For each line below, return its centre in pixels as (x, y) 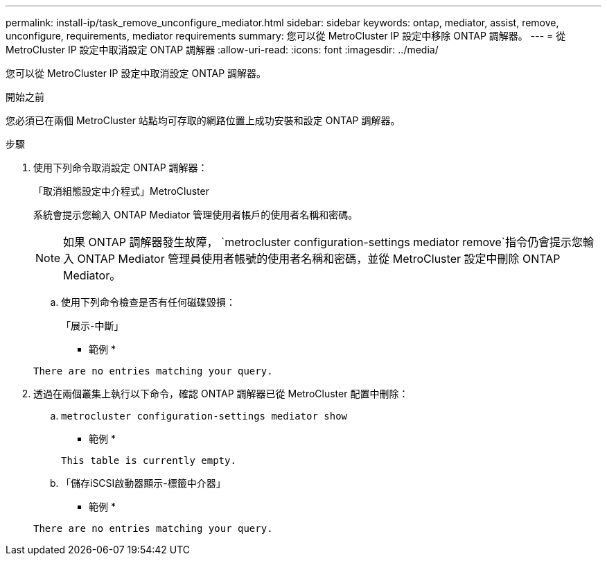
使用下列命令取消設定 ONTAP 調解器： (121, 167)
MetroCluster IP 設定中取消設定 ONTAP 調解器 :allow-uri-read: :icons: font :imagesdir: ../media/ (222, 50)
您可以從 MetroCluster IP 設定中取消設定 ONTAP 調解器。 (136, 73)
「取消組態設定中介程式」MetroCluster (121, 191)
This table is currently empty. (149, 460)
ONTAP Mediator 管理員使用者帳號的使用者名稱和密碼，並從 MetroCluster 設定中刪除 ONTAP (319, 259)
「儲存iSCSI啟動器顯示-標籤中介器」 (143, 483)
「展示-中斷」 (93, 326)
